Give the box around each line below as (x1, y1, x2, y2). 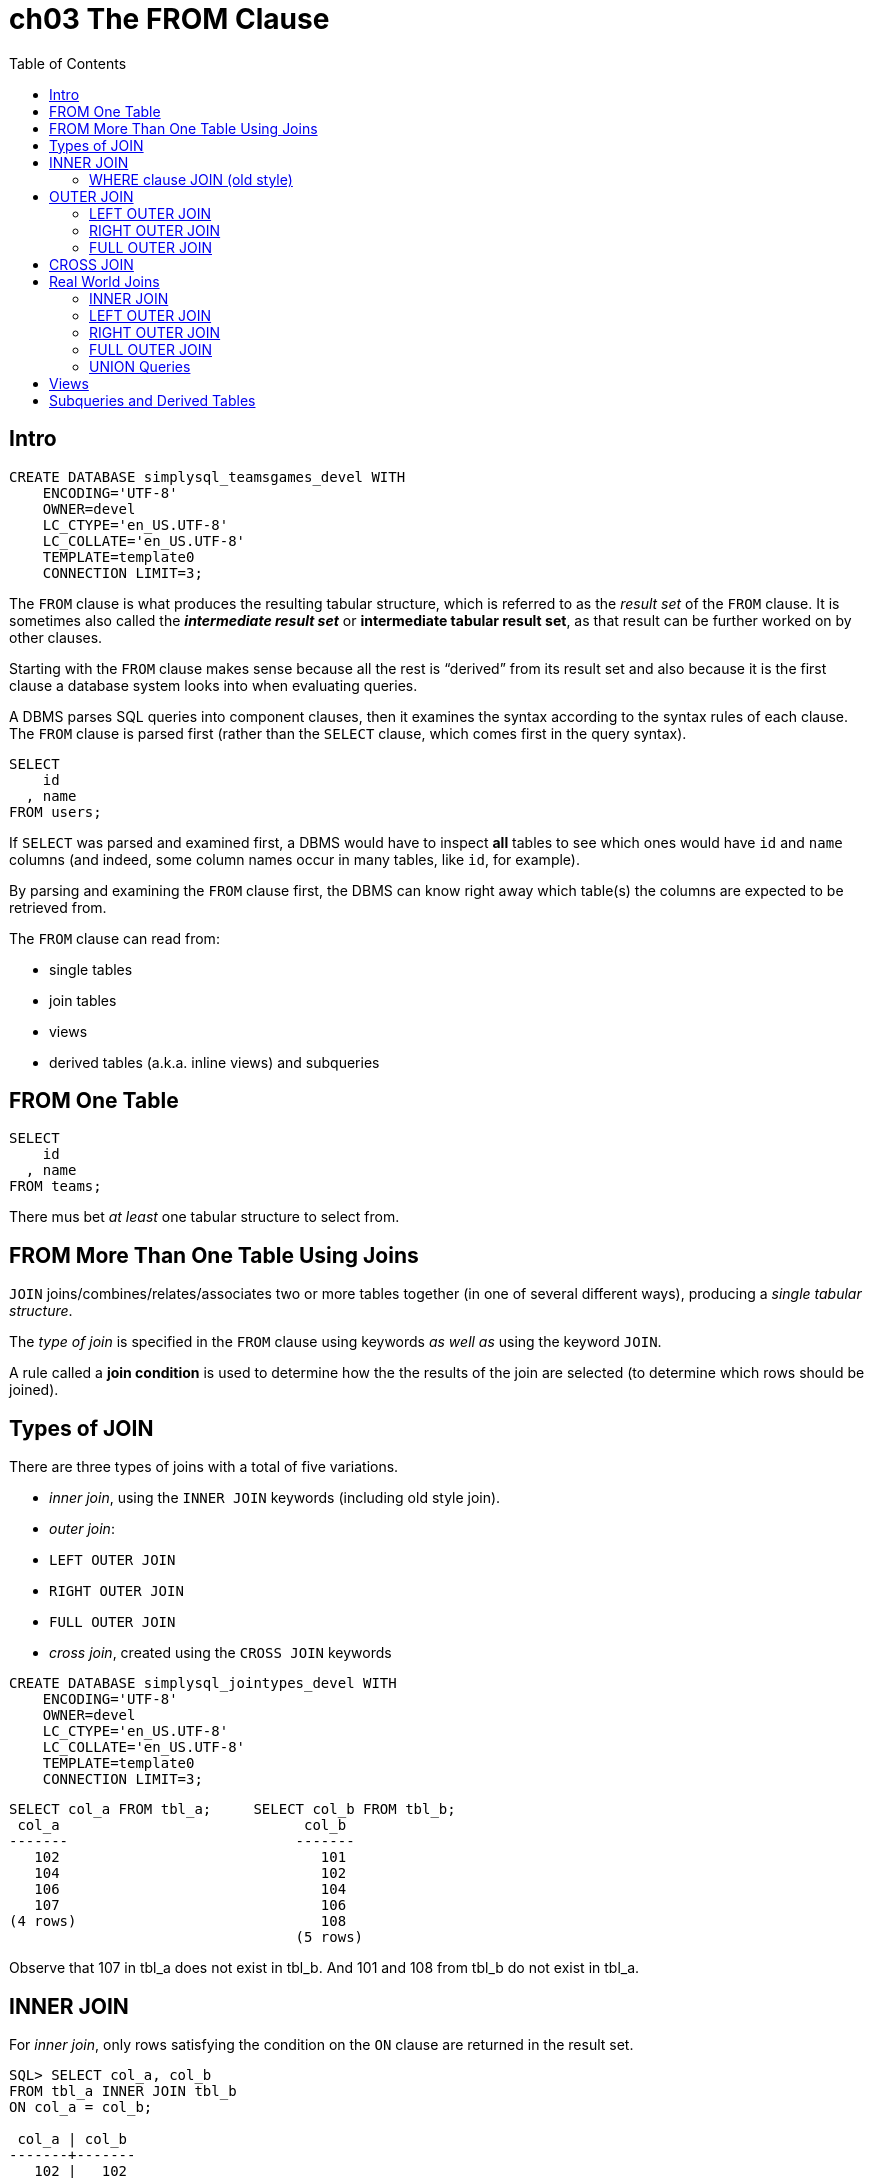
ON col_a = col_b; (9, 2098, 153, 2115)
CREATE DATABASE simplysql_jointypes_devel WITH (9, 1675, 397, 1692)
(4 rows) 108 (9, 1913, 347, 1930)
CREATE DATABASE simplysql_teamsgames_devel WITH (9, 468, 406, 485)
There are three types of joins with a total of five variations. (9, 1458, 399, 1476)
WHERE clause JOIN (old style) (89, 170, 293, 188)
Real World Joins (49, 272, 160, 290)
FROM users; (9, 803, 102, 820)
